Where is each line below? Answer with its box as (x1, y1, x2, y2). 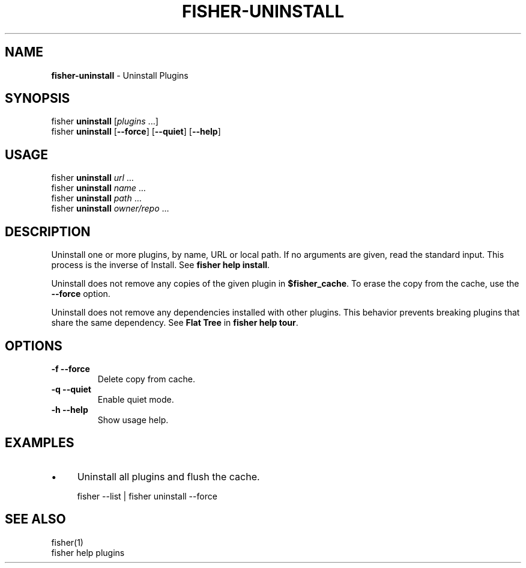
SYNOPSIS (5, 91, 70, 106)
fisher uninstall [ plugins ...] (51, 116, 159, 127)
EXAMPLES (5, 435, 74, 451)
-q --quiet (51, 383, 91, 394)
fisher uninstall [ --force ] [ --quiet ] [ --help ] (51, 126, 221, 137)
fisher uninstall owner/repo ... (51, 203, 169, 214)
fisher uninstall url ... (51, 173, 134, 183)
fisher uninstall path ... (51, 193, 142, 204)
